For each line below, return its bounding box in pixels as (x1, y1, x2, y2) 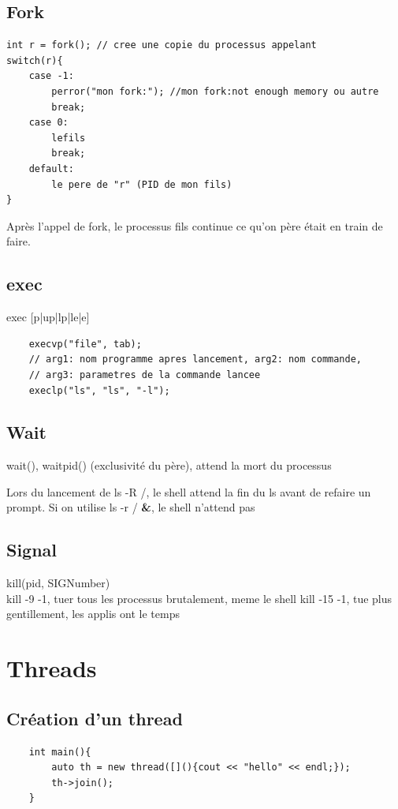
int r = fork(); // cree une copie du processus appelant (6, 39, 317, 51)
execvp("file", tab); (28, 338, 142, 350)
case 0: (28, 117, 69, 129)
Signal (6, 537, 58, 562)
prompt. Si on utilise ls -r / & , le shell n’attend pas (6, 499, 255, 515)
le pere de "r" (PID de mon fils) (51, 178, 232, 190)
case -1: (28, 70, 74, 82)
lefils (51, 132, 86, 144)
